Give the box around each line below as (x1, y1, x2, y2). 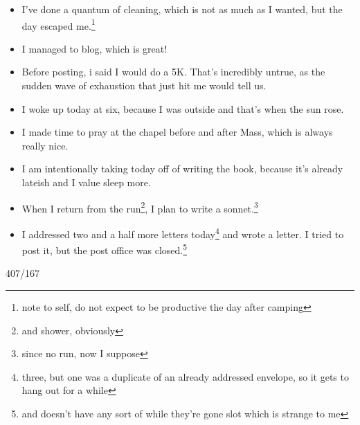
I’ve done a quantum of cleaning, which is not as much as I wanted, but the (21, 2, 343, 16)
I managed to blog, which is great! (21, 41, 168, 55)
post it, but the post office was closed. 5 (21, 241, 188, 257)
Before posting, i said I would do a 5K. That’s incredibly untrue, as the (21, 64, 325, 79)
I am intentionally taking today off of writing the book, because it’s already (21, 161, 343, 176)
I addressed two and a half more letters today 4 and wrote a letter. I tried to (21, 224, 344, 241)
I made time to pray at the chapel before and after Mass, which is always (21, 125, 333, 139)
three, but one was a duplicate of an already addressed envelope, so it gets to (21, 369, 349, 383)
